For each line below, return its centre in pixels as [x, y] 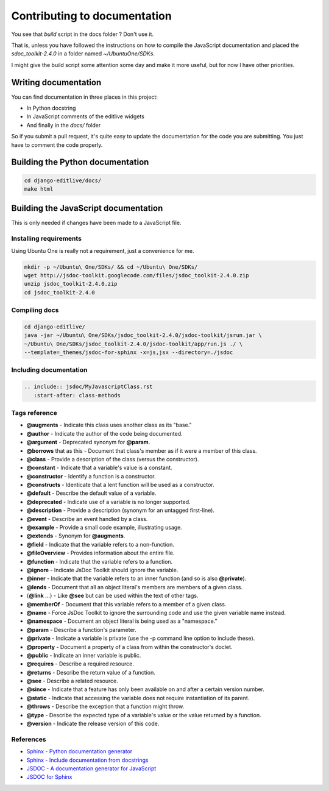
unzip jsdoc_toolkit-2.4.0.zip [71, 284]
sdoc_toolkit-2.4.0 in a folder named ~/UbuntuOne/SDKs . [83, 54]
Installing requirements [47, 239]
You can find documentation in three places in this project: [85, 97]
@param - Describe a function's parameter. [82, 630]
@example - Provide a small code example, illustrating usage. [104, 528]
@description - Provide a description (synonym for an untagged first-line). [120, 510]
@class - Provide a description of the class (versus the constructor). [113, 459]
